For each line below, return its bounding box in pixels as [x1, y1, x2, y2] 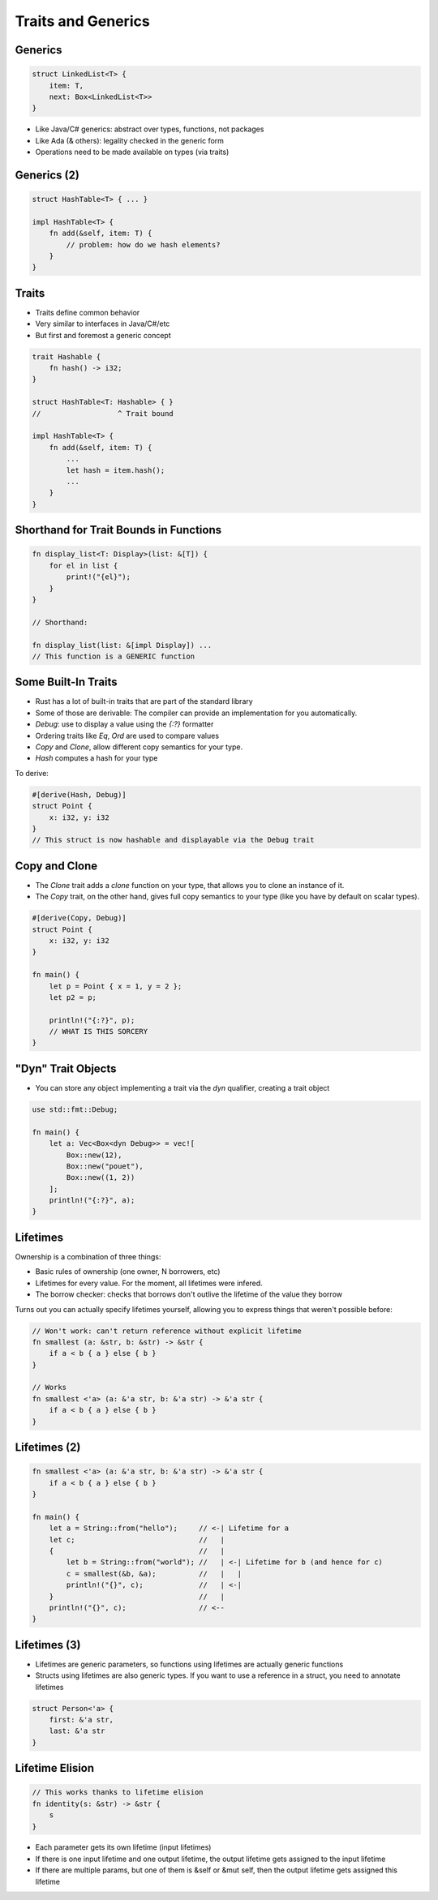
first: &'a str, [49, 1715, 114, 1724]
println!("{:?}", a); [49, 1196, 135, 1205]
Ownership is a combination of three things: [15, 1251, 161, 1261]
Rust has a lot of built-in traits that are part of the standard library [35, 697, 253, 706]
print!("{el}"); [66, 573, 131, 581]
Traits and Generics [15, 12, 150, 30]
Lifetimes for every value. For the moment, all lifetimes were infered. [35, 1278, 263, 1288]
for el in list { [49, 560, 118, 570]
